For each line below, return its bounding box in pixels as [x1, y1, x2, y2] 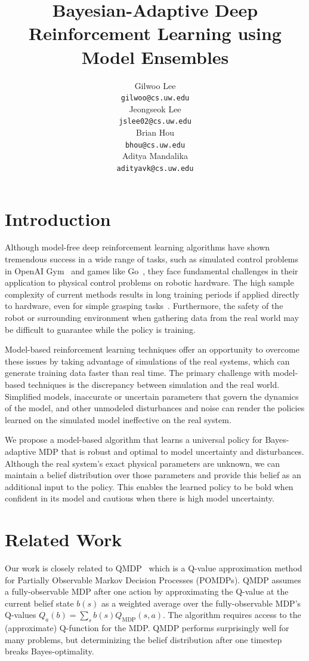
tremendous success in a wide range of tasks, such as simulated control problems [5, 253, 299, 265]
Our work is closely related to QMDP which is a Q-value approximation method [5, 562, 302, 574]
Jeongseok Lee [129, 102, 181, 115]
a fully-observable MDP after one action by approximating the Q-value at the [5, 585, 289, 598]
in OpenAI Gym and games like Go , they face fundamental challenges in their [5, 264, 298, 277]
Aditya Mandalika [122, 149, 189, 162]
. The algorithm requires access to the [163, 608, 301, 621]
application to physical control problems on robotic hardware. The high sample [5, 276, 294, 289]
